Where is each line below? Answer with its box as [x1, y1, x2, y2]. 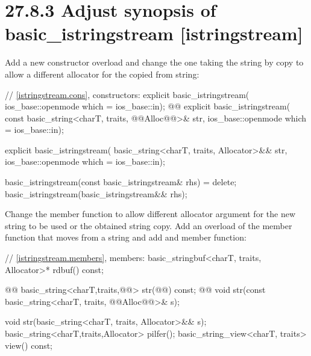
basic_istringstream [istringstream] [5, 21, 303, 46]
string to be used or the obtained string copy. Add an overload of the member [5, 219, 292, 232]
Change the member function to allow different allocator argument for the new [5, 207, 296, 220]
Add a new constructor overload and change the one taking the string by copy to [5, 56, 304, 69]
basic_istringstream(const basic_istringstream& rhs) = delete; [5, 176, 237, 188]
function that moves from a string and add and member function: [5, 231, 247, 244]
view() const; [5, 339, 53, 351]
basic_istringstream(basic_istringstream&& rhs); [5, 187, 187, 200]
